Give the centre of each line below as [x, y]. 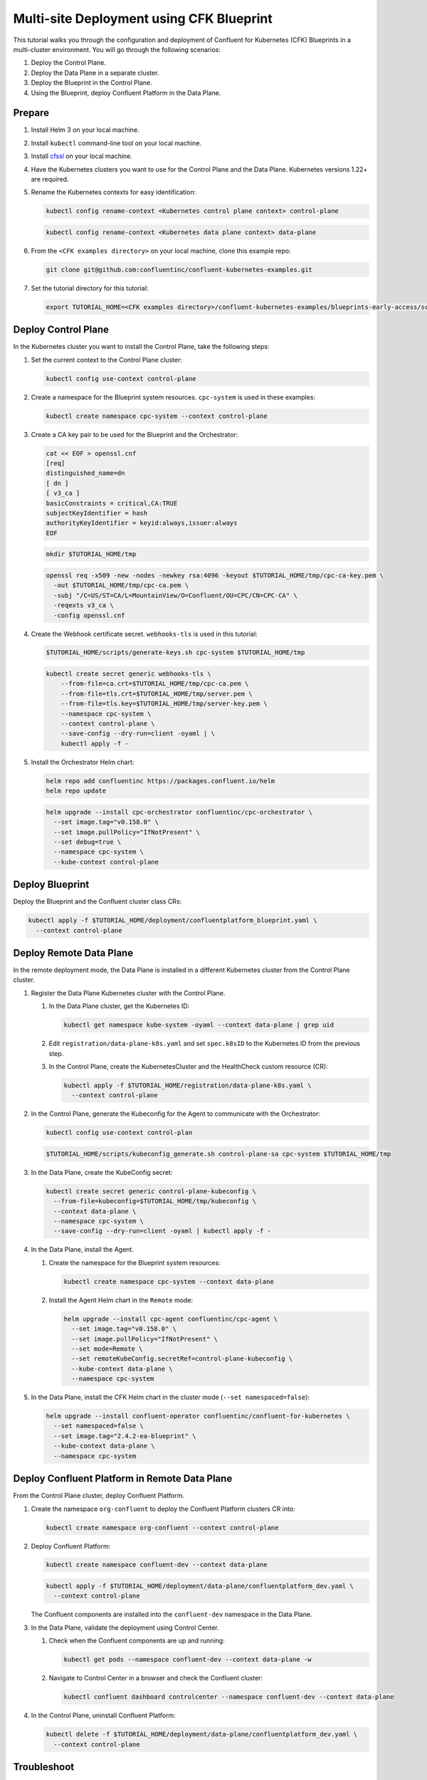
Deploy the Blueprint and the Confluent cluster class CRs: [97, 901]
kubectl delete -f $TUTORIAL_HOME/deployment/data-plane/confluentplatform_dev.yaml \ [202, 1734]
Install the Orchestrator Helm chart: [83, 762]
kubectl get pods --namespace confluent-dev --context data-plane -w [188, 1660]
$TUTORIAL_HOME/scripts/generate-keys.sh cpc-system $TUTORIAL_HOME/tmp [175, 653]
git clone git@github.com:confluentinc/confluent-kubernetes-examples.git [179, 269]
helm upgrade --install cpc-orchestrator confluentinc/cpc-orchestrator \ [179, 812]
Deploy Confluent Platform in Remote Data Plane [123, 1478]
